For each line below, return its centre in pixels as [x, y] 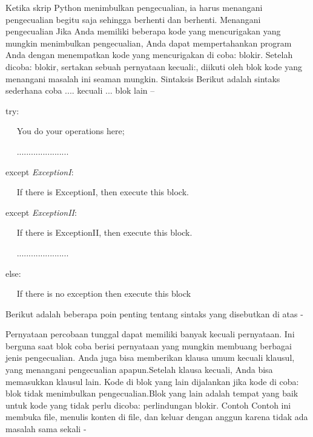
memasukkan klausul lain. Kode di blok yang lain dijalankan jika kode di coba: [152, 381]
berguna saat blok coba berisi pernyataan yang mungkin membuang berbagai [149, 345]
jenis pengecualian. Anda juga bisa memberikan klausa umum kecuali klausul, [150, 358]
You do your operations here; [71, 131]
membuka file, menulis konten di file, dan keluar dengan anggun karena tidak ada [157, 417]
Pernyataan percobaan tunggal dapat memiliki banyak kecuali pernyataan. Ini [150, 334]
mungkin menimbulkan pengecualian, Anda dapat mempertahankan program [149, 43]
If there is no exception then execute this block [104, 293]
